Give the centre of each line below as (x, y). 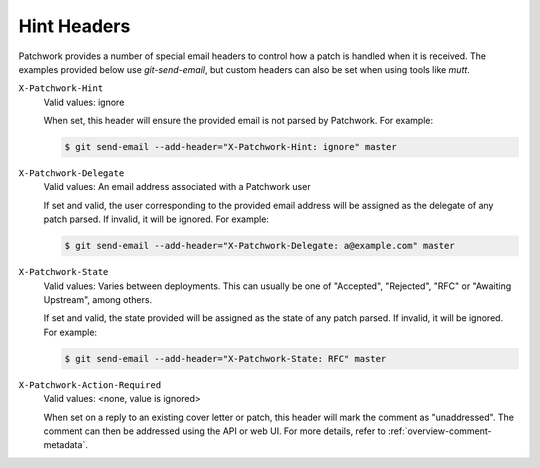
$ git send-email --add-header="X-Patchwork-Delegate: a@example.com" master (259, 246)
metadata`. (66, 445)
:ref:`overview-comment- (439, 431)
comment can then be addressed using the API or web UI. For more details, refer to (215, 431)
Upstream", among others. (98, 299)
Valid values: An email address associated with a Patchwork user (177, 187)
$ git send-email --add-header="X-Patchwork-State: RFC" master (225, 358)
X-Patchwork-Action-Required (90, 384)
